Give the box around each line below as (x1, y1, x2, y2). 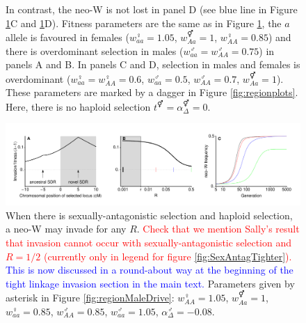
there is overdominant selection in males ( (6, 43, 184, 58)
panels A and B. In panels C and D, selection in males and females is (6, 57, 300, 72)
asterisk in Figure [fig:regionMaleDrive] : (6, 290, 175, 305)
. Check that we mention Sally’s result (136, 221, 300, 236)
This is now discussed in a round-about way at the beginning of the (6, 262, 293, 277)
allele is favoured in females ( (6, 30, 129, 44)
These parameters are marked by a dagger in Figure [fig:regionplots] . (6, 85, 298, 100)
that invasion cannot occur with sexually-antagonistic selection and (6, 235, 292, 249)
